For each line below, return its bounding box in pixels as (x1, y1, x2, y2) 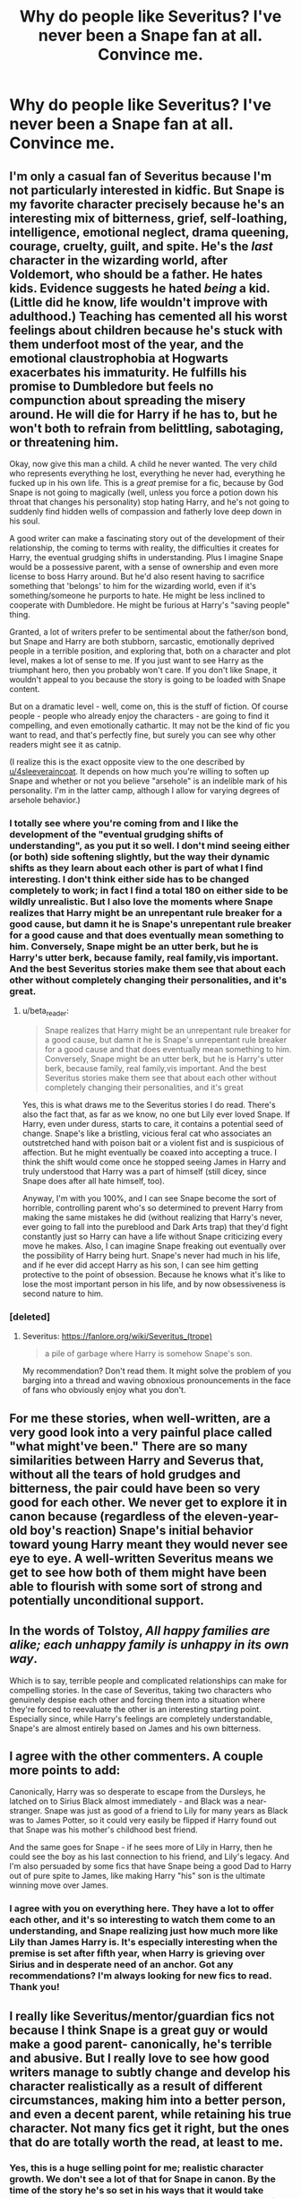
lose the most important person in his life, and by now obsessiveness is (21, 1279, 287, 1290)
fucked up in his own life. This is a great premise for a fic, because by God (9, 478, 284, 488)
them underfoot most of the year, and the (9, 336, 245, 351)
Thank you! (9, 1981, 60, 1994)
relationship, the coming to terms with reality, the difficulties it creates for (9, 542, 279, 553)
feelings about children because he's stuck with (9, 323, 284, 338)
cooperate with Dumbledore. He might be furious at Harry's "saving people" (9, 600, 290, 610)
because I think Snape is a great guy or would (9, 2022, 269, 2038)
